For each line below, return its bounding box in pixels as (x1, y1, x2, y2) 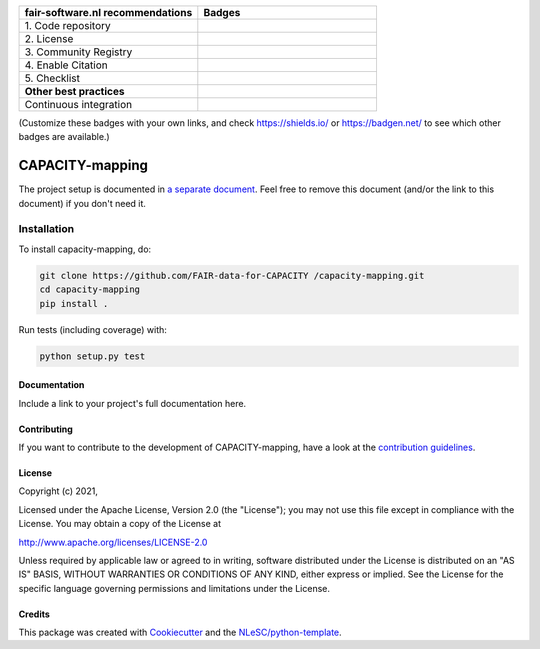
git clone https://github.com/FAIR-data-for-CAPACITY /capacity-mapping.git (39, 270, 425, 281)
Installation (18, 222, 75, 236)
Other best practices (24, 85, 125, 98)
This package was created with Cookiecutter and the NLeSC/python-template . (18, 626, 342, 639)
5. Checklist (24, 71, 80, 85)
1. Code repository (24, 19, 111, 32)
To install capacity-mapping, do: (18, 243, 152, 255)
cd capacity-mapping (39, 284, 140, 295)
